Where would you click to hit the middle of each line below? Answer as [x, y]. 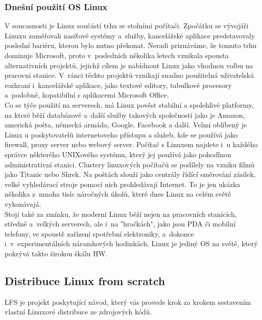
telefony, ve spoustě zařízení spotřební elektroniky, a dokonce [99, 233]
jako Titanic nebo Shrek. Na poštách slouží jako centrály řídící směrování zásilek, [130, 174]
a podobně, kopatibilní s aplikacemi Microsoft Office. [87, 95]
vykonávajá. [23, 203]
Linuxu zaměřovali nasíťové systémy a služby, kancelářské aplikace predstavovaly [130, 35]
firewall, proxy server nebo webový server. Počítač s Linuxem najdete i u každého [131, 144]
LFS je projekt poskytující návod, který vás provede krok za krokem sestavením [128, 302]
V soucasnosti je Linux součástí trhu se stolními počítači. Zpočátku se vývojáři [127, 26]
